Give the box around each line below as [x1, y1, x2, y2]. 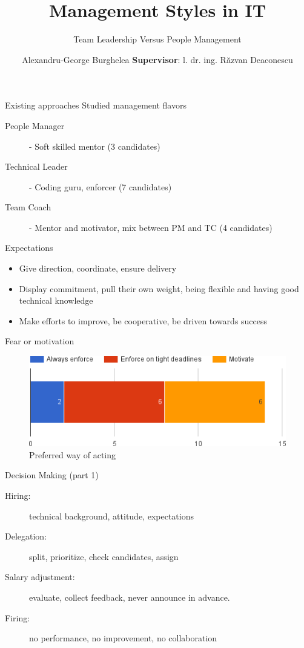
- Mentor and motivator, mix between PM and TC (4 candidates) [29, 221, 273, 233]
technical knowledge [19, 294, 93, 307]
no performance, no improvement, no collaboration [29, 632, 217, 644]
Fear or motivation [5, 335, 74, 347]
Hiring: [5, 489, 31, 501]
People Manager [5, 119, 65, 132]
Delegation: [5, 530, 47, 543]
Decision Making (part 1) [5, 469, 99, 481]
